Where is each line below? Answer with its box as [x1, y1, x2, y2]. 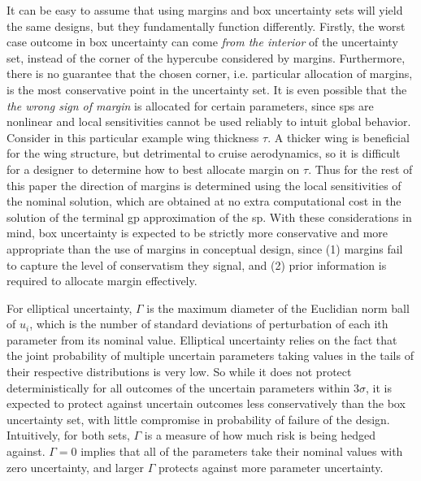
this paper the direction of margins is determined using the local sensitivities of [7, 176, 401, 193]
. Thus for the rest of [308, 160, 413, 177]
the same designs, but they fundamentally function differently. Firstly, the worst [7, 17, 406, 34]
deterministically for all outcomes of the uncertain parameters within [7, 379, 350, 396]
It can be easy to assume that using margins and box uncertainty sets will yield [7, 2, 403, 18]
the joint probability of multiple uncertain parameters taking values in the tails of [7, 347, 414, 364]
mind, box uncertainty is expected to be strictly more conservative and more [7, 224, 388, 241]
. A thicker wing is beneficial [267, 128, 410, 145]
